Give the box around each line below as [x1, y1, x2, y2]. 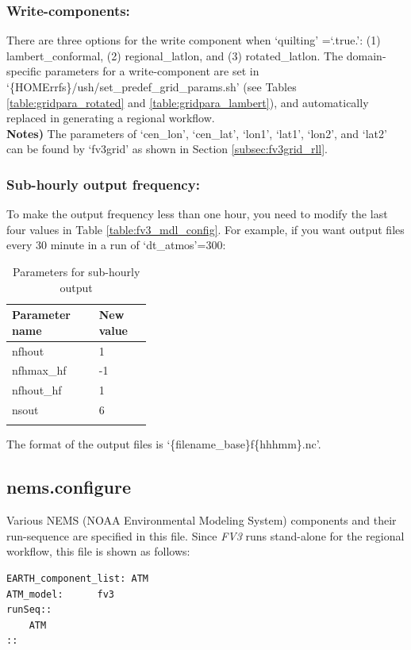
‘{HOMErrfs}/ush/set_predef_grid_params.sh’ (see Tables [6, 79, 297, 94]
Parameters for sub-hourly [13, 263, 140, 279]
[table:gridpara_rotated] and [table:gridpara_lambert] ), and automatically [6, 94, 369, 110]
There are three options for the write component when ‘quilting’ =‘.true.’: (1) [6, 32, 381, 48]
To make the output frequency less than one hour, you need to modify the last [6, 206, 388, 222]
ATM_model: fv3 [6, 588, 115, 600]
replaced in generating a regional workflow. [6, 110, 215, 126]
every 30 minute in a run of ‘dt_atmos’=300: [6, 237, 226, 253]
